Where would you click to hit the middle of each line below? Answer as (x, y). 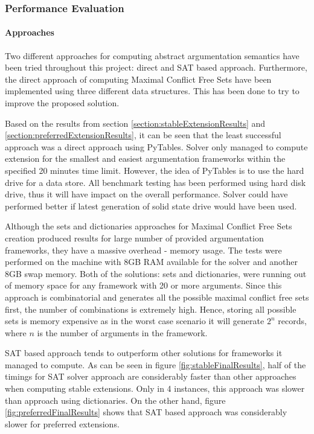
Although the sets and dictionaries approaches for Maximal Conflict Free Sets (149, 226)
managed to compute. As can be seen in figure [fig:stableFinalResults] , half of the (155, 364)
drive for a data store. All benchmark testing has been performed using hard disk (155, 182)
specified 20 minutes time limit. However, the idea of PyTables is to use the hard (155, 170)
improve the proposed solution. (62, 103)
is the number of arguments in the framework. (122, 332)
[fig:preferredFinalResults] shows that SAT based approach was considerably (146, 412)
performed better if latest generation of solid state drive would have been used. (151, 206)
